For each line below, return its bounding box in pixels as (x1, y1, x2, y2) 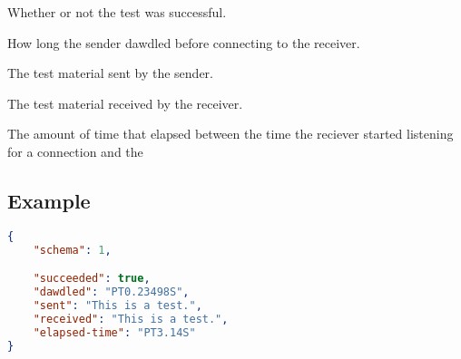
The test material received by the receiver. (7, 93, 243, 112)
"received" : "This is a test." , (33, 312, 229, 325)
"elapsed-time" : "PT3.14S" (33, 325, 196, 339)
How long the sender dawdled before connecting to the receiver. (7, 33, 360, 52)
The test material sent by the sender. (7, 63, 213, 82)
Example (7, 186, 91, 214)
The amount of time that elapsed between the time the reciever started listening (7, 124, 454, 143)
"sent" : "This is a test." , (33, 298, 202, 312)
